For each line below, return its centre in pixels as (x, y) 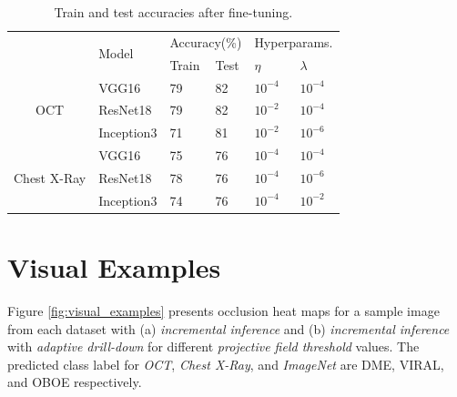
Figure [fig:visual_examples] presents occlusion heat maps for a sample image (223, 310)
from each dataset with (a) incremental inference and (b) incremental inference (228, 328)
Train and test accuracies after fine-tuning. (173, 12)
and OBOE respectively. (75, 382)
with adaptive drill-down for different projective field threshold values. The (213, 346)
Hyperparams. (294, 41)
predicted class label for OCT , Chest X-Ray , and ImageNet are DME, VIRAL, (226, 364)
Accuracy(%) (206, 41)
